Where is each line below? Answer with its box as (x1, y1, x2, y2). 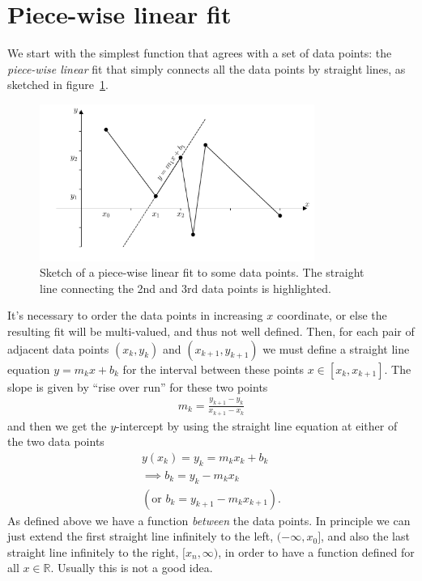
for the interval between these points (122, 360, 305, 377)
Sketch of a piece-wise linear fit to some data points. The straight (40, 264, 364, 281)
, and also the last (321, 528, 410, 545)
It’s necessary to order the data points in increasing (7, 307, 263, 324)
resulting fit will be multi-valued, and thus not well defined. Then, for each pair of (7, 323, 415, 340)
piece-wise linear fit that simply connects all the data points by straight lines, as (7, 60, 406, 77)
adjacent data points (7, 340, 109, 357)
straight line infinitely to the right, (7, 543, 179, 560)
